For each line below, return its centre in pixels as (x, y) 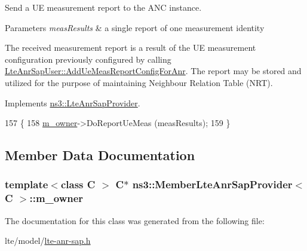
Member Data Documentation (100, 155)
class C (78, 184)
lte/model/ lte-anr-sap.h (48, 241)
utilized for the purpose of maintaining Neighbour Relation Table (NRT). (139, 82)
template (27, 184)
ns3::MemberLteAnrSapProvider (212, 184)
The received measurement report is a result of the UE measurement (131, 48)
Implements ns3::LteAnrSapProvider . (73, 102)
